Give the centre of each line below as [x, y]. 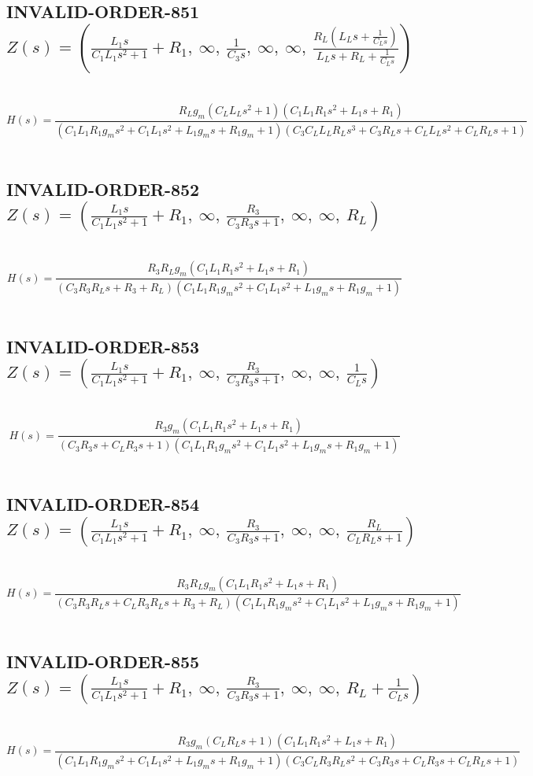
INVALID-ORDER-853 [103, 346]
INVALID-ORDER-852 [103, 188]
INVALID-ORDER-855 [103, 661]
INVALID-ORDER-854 [103, 504]
